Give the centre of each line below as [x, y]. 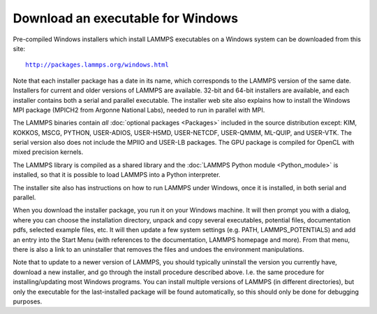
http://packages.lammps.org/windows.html [97, 65]
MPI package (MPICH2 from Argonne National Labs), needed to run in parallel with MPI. [139, 110]
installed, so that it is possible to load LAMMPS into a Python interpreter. [117, 175]
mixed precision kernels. [48, 152]
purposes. [28, 301]
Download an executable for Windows [126, 18]
